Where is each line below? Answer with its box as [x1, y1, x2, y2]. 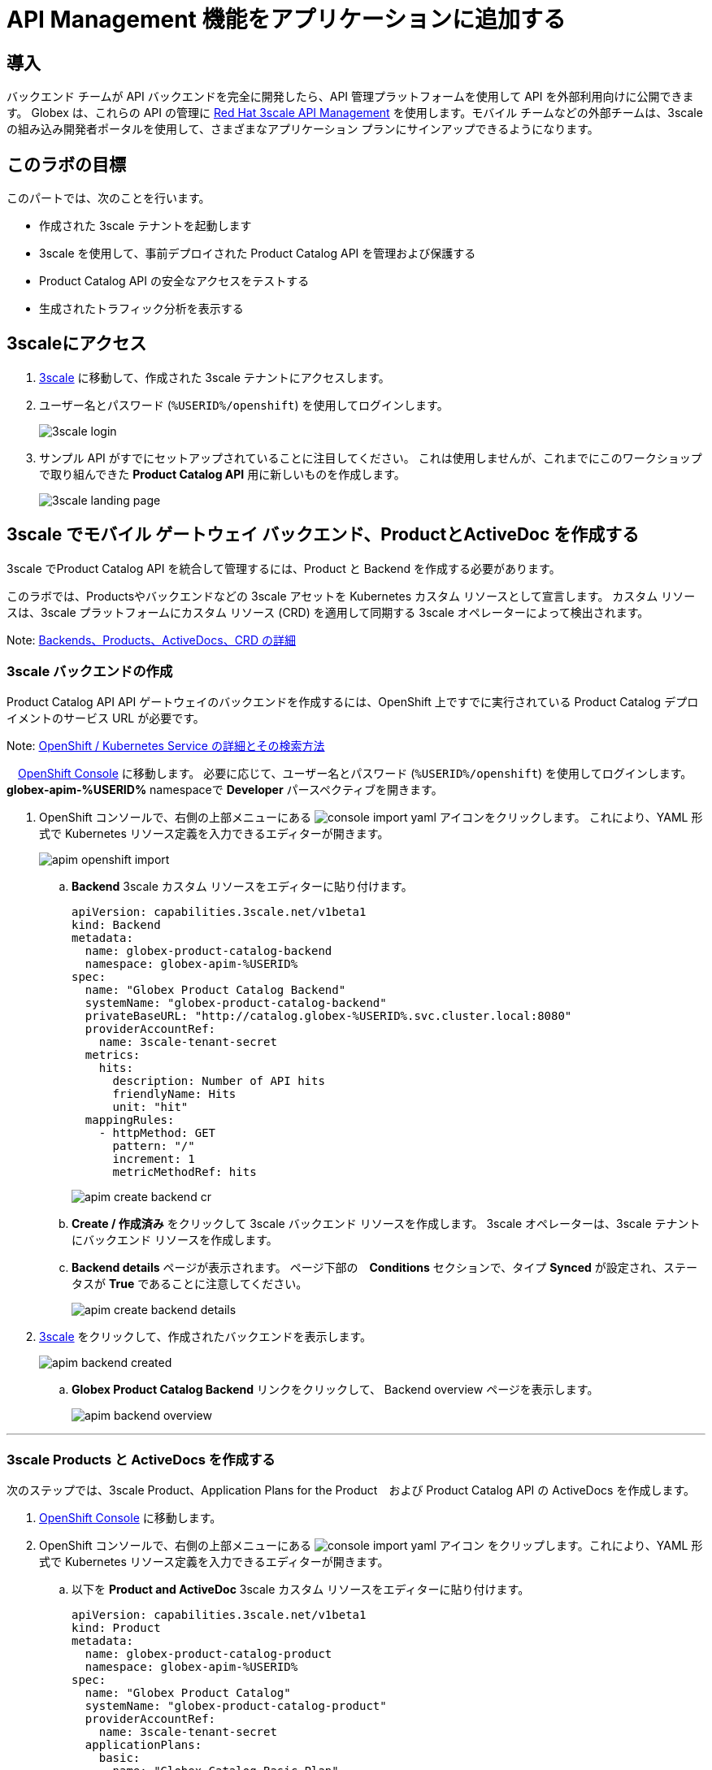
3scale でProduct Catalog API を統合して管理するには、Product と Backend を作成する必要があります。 [7, 561, 561, 575]
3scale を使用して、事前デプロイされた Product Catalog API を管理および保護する [39, 246, 476, 261]
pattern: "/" [112, 1139, 195, 1153]
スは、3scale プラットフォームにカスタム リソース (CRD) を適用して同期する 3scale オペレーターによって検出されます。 [7, 605, 649, 619]
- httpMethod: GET [98, 1126, 216, 1140]
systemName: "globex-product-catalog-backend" [85, 996, 387, 1010]
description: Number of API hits [112, 1074, 325, 1088]
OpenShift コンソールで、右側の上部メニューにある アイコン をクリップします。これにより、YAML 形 [39, 1538, 703, 1553]
